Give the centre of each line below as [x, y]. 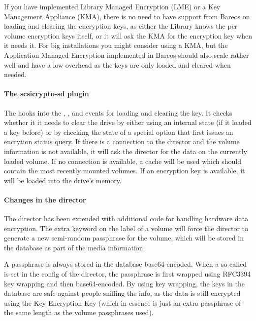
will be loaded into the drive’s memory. [63, 180]
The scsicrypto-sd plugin [47, 94]
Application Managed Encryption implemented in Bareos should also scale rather [127, 55]
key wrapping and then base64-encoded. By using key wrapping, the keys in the [124, 283]
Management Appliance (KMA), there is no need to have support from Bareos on [127, 16]
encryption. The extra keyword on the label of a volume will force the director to [126, 228]
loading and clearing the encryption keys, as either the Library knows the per [121, 26]
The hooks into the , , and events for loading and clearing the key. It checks [118, 112]
